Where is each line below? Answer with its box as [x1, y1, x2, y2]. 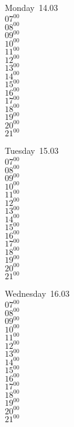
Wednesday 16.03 [5, 287, 70, 300]
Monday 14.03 [5, 1, 58, 13]
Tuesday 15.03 [5, 144, 59, 157]
